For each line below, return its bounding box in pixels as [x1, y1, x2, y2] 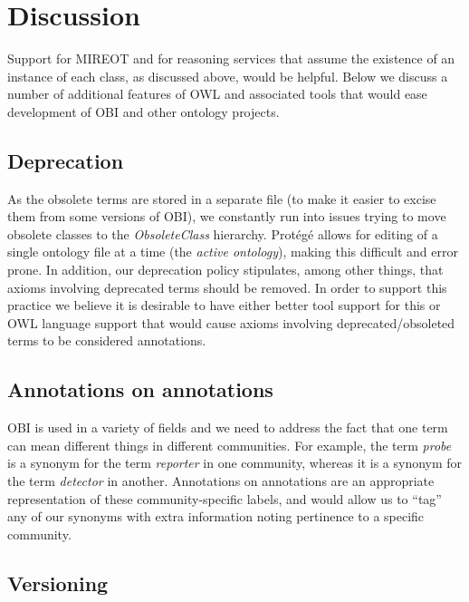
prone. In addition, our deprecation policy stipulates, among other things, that [7, 260, 444, 279]
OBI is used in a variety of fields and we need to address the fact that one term [7, 418, 448, 437]
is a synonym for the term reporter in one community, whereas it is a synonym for [7, 453, 463, 472]
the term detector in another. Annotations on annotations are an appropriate [7, 471, 435, 490]
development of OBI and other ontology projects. [7, 102, 280, 121]
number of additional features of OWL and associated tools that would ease [7, 84, 427, 103]
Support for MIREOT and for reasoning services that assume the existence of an [7, 49, 455, 68]
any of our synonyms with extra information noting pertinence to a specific [7, 507, 425, 526]
